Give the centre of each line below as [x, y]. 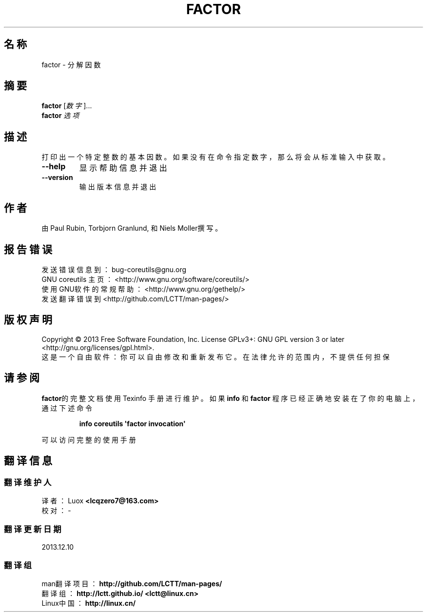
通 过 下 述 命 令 [67, 408]
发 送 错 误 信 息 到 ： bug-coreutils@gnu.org [114, 269]
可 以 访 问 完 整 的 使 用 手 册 [89, 439]
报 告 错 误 [28, 249]
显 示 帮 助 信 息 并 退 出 [123, 168]
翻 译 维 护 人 [28, 482]
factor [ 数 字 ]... [67, 106]
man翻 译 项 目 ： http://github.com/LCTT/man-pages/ [132, 584]
